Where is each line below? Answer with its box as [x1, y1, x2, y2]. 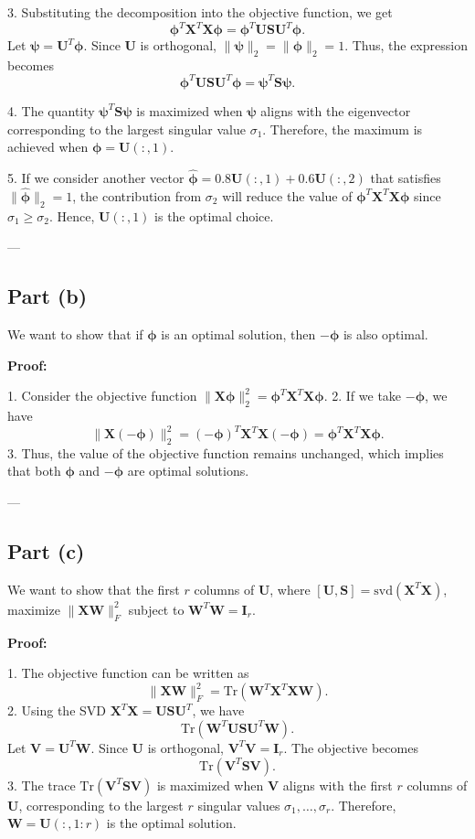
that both [7, 461, 61, 480]
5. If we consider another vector [7, 167, 185, 187]
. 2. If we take [323, 386, 402, 405]
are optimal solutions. [127, 461, 249, 480]
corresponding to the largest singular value [7, 119, 246, 138]
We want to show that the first [7, 579, 180, 598]
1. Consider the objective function [7, 386, 197, 405]
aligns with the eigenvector [260, 101, 411, 120]
